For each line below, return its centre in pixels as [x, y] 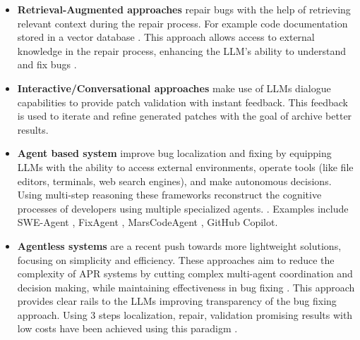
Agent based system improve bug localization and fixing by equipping [174, 153]
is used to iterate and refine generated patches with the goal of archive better [185, 116]
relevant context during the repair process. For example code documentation [182, 23]
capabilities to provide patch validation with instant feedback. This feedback [182, 102]
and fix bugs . [47, 64]
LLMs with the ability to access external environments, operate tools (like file [185, 166]
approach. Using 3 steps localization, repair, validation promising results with [185, 314]
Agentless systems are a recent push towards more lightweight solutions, [179, 245]
